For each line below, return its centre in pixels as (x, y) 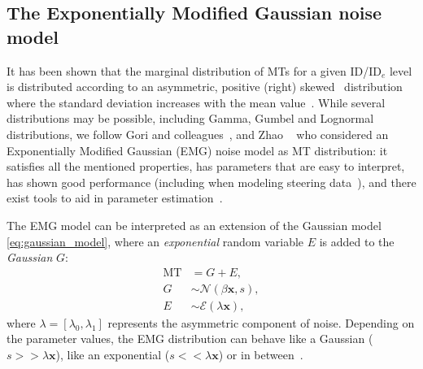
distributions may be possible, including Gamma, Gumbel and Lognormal (190, 118)
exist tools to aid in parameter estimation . (115, 198)
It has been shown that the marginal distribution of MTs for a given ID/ (188, 70)
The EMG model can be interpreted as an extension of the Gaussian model (194, 225)
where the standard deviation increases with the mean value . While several (196, 102)
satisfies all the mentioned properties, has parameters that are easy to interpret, (206, 166)
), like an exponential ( (113, 354)
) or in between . (261, 354)
